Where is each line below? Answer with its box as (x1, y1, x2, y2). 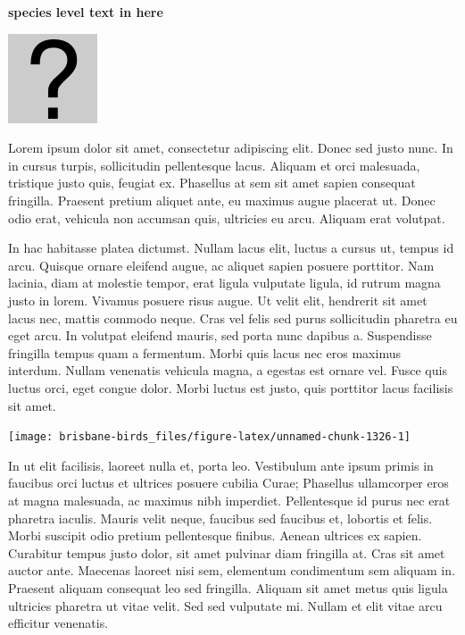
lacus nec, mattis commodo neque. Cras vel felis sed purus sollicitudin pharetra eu (8, 308, 458, 327)
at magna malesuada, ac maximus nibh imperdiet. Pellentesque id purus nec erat (8, 490, 451, 509)
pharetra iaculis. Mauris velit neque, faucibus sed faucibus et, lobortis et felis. (8, 508, 433, 527)
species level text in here (8, 3, 163, 21)
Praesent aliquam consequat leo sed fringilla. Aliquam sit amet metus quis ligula (8, 578, 448, 597)
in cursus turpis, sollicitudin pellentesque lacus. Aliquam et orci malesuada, (8, 155, 420, 174)
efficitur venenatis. (8, 614, 109, 632)
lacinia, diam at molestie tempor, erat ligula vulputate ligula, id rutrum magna (8, 273, 441, 292)
